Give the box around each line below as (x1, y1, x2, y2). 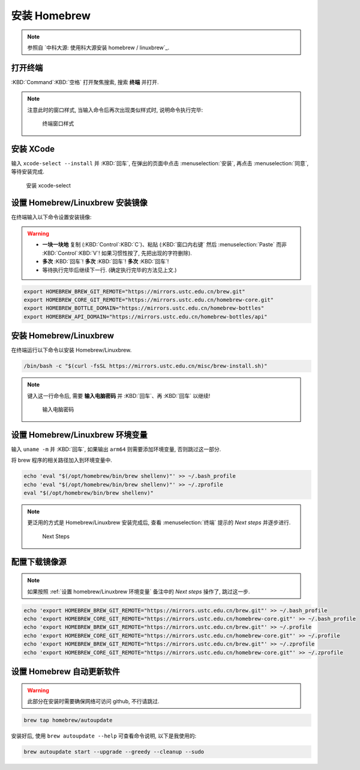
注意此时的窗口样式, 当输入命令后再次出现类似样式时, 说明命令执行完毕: (27, 106, 203, 114)
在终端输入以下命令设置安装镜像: (11, 213, 92, 221)
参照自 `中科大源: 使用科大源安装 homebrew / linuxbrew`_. (27, 44, 170, 51)
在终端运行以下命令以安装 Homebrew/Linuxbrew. (11, 346, 132, 354)
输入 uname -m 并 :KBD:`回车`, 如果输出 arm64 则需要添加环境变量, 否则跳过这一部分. (11, 445, 221, 453)
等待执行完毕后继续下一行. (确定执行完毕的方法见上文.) (42, 266, 177, 273)
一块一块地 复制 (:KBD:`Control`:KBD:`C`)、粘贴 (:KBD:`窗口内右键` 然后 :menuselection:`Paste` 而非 (42, 241, 287, 248)
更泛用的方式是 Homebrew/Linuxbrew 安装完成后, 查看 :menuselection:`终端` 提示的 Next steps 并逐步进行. (27, 519, 291, 526)
